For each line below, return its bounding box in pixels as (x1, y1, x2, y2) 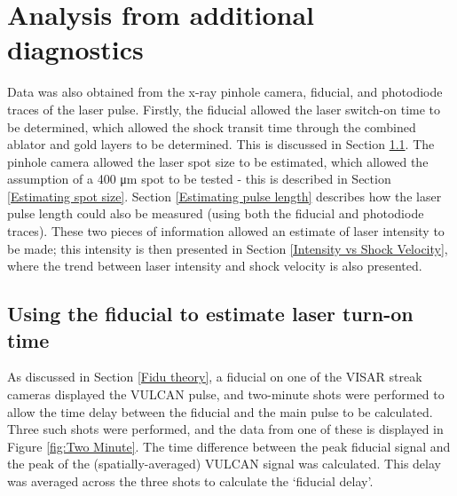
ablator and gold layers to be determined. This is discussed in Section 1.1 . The (7, 135, 435, 154)
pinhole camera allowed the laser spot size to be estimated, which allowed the (7, 152, 429, 170)
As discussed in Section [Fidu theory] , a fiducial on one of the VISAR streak (7, 367, 422, 386)
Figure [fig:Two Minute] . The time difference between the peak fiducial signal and (7, 437, 451, 455)
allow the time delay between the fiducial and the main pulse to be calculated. (7, 402, 433, 421)
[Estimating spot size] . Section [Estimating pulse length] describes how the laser (7, 186, 442, 205)
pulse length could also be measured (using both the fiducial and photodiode (7, 204, 424, 223)
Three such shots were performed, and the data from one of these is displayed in (7, 420, 444, 438)
